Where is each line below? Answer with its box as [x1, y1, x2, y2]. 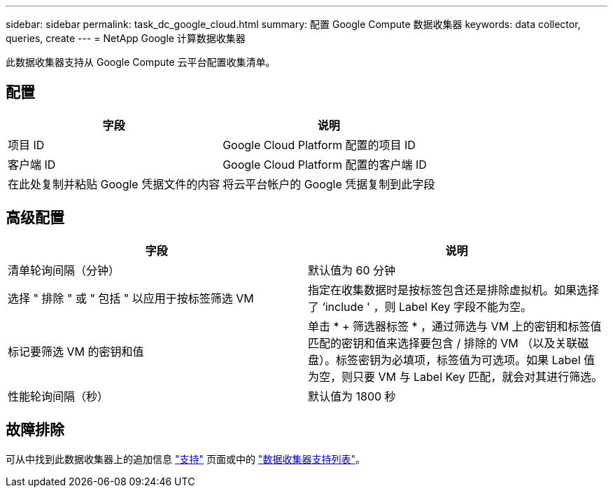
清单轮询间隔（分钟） [8, 263, 120, 277]
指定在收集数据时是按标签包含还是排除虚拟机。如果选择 [308, 282, 600, 297]
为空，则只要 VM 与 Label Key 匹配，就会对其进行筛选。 [308, 369, 603, 384]
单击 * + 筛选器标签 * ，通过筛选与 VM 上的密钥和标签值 [308, 319, 602, 333]
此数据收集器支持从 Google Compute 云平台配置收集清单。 [6, 56, 276, 68]
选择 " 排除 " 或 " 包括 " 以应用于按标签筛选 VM [8, 291, 254, 305]
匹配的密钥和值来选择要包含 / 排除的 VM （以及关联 [308, 335, 578, 350]
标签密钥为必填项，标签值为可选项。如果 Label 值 [336, 352, 596, 367]
